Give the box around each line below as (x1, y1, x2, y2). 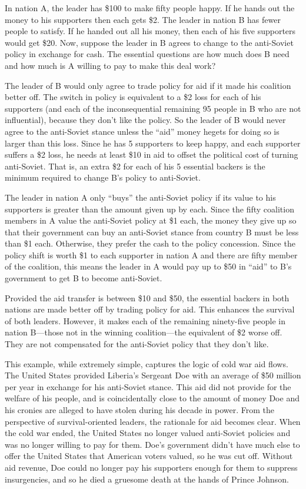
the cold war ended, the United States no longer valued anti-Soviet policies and (5, 427, 291, 439)
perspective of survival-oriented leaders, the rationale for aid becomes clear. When (5, 415, 301, 427)
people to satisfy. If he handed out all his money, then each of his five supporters (5, 25, 296, 37)
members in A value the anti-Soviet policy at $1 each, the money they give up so (5, 214, 297, 227)
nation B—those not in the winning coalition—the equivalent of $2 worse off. (5, 326, 282, 338)
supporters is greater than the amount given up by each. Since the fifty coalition (5, 202, 294, 215)
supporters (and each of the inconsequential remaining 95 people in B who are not (5, 102, 301, 114)
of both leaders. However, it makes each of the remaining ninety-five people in (5, 314, 286, 327)
